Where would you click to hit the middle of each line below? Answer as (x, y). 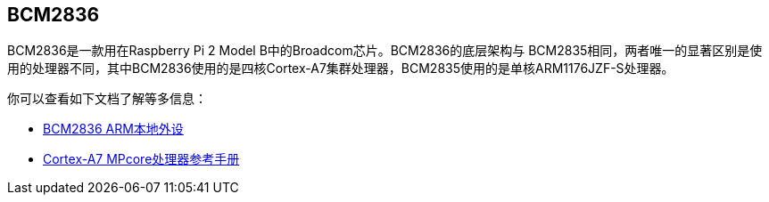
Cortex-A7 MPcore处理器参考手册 (141, 159)
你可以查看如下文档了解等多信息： (107, 99)
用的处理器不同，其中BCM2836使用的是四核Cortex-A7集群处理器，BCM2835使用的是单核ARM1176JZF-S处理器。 (341, 69)
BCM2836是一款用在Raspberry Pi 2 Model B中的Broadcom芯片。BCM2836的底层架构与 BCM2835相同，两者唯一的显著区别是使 (385, 51)
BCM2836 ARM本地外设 (113, 129)
